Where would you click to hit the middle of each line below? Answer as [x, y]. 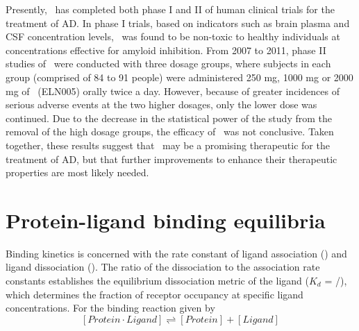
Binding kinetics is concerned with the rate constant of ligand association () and [176, 253]
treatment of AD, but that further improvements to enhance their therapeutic [172, 159]
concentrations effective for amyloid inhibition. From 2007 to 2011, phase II [166, 50]
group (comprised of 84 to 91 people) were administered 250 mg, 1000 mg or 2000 [179, 77]
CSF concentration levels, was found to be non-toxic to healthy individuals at [173, 36]
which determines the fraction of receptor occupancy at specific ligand [155, 294]
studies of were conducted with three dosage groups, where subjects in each [168, 63]
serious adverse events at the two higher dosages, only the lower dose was [161, 104]
